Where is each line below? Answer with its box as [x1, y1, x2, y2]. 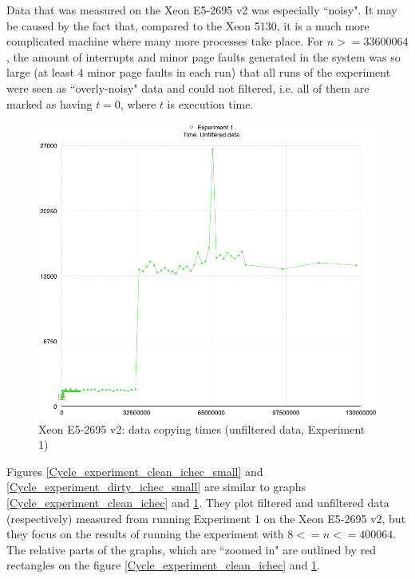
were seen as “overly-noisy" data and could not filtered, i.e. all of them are [6, 79, 370, 96]
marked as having [6, 95, 93, 112]
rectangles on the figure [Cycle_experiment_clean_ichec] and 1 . [6, 557, 320, 573]
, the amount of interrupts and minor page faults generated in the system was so [6, 48, 401, 65]
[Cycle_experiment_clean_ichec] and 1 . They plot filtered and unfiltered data [6, 494, 389, 511]
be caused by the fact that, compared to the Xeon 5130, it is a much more [6, 17, 370, 34]
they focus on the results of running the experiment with [6, 525, 284, 542]
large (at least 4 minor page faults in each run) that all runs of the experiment [6, 64, 391, 81]
